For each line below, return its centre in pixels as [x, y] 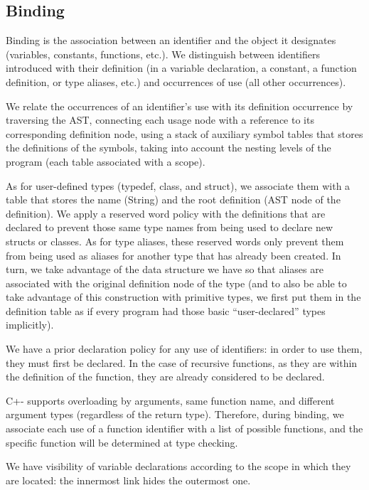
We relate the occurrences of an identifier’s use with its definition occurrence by [180, 106]
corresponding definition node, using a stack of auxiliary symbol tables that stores [184, 133]
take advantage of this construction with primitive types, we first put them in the [183, 297]
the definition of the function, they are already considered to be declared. [165, 377]
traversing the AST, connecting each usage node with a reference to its [160, 120]
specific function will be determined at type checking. [122, 442]
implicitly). [30, 325]
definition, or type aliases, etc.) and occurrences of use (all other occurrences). [176, 81]
